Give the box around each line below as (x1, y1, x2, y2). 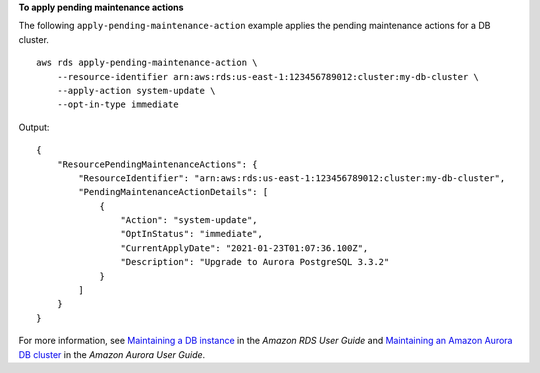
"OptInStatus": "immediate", (120, 228, 264, 240)
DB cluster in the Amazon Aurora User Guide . (18, 348, 206, 360)
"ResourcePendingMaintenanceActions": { (56, 158, 259, 170)
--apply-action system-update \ (56, 85, 216, 96)
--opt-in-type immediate (56, 99, 179, 110)
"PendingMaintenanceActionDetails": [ (78, 186, 269, 198)
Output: (18, 121, 50, 133)
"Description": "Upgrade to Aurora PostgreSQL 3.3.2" (120, 256, 390, 268)
